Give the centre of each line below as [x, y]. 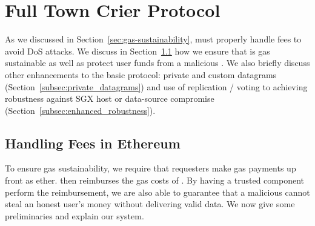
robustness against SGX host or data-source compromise [110, 98]
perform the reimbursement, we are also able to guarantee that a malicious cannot [157, 192]
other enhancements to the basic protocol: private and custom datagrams [141, 74]
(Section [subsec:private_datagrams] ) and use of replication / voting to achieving [156, 86]
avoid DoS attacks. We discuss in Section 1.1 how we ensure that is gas [138, 51]
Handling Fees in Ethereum [93, 143]
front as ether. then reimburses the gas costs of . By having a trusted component [155, 180]
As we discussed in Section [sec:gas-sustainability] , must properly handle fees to [153, 39]
